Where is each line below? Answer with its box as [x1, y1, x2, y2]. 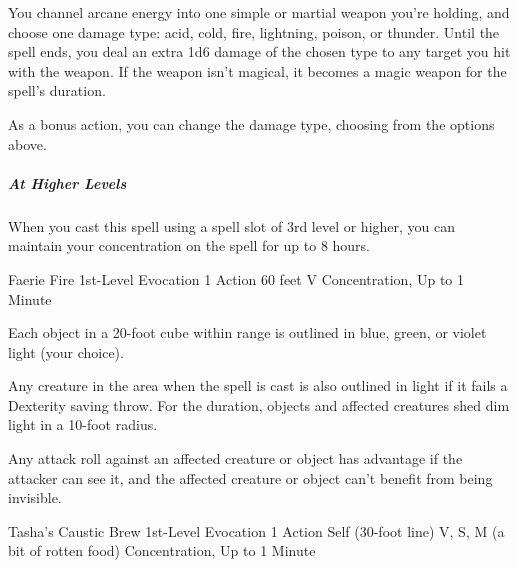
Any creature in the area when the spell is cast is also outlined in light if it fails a [8, 375, 508, 396]
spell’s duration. [8, 80, 106, 101]
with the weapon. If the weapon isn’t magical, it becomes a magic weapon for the [8, 60, 507, 81]
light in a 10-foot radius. [8, 414, 158, 435]
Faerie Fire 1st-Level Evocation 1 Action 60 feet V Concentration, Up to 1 [8, 268, 465, 289]
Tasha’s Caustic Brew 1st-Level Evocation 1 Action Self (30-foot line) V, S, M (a [8, 520, 505, 541]
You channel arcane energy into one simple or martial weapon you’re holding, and [8, 2, 510, 22]
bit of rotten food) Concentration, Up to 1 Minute [8, 540, 316, 561]
